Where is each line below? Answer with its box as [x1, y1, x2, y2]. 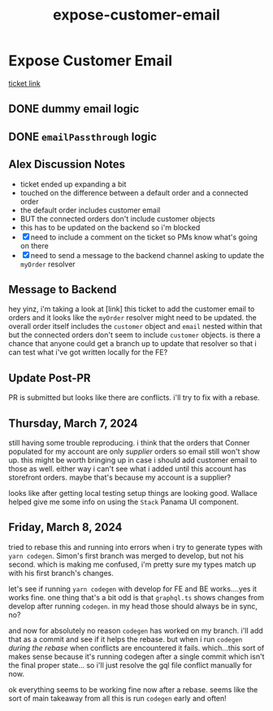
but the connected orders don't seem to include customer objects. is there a [8, 330, 262, 340]
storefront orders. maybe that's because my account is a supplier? [8, 472, 232, 482]
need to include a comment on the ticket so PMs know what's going [30, 232, 258, 242]
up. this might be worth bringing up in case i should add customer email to [8, 454, 258, 465]
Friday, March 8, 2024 [8, 520, 123, 534]
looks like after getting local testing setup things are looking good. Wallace [8, 488, 258, 498]
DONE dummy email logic [8, 102, 140, 116]
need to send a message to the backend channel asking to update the [30, 250, 265, 260]
